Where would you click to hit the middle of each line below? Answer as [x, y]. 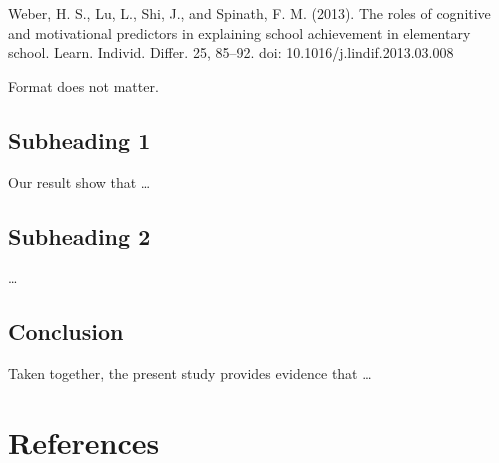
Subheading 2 [79, 235]
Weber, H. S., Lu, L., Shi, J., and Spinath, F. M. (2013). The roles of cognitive [249, 13]
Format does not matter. [83, 85]
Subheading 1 [79, 139]
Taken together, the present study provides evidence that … [190, 373]
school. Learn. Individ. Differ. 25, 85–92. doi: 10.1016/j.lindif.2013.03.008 [231, 52]
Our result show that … [79, 181]
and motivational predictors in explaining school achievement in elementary [239, 32]
